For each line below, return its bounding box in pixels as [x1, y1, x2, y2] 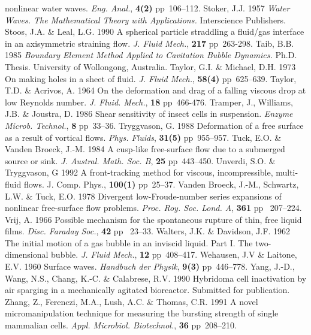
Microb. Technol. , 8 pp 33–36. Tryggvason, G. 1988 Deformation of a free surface [5, 119, 304, 131]
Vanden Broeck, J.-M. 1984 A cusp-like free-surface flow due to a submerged [5, 143, 285, 155]
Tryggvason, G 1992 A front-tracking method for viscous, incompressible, [5, 166, 273, 179]
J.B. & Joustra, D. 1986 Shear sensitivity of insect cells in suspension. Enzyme [5, 107, 293, 120]
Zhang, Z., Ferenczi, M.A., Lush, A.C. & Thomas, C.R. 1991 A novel [5, 295, 258, 307]
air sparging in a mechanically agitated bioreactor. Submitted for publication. [5, 283, 290, 296]
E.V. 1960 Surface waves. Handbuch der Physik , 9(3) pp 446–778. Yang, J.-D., [5, 260, 295, 273]
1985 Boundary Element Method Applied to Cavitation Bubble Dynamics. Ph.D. [5, 49, 297, 61]
